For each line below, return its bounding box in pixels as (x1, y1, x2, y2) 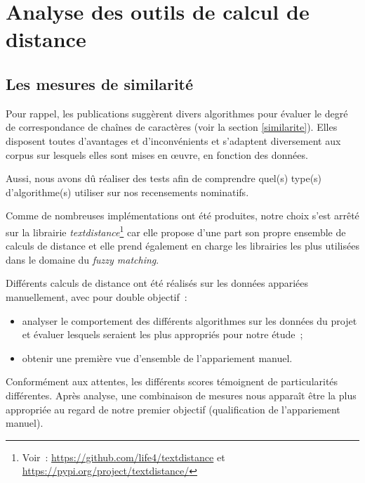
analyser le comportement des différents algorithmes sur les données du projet (22, 313, 357, 328)
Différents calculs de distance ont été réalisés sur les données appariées (6, 276, 309, 290)
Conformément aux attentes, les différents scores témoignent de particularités (6, 374, 338, 389)
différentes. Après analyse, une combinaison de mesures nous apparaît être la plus (6, 387, 357, 402)
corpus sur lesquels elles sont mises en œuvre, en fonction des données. (6, 147, 308, 162)
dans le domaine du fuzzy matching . (6, 252, 159, 266)
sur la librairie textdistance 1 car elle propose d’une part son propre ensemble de (6, 222, 346, 239)
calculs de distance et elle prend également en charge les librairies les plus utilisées (6, 238, 359, 253)
